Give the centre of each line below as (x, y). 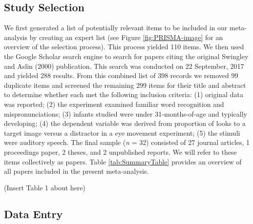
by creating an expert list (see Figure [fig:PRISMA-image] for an (126, 37)
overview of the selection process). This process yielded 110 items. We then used (124, 47)
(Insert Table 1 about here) (45, 187)
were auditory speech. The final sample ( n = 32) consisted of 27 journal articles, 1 (127, 142)
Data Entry (33, 214)
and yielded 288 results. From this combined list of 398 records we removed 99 (121, 75)
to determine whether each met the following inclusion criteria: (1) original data (124, 94)
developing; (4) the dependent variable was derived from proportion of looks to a (125, 123)
